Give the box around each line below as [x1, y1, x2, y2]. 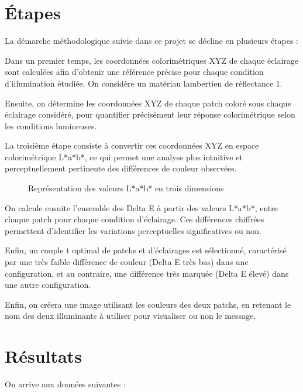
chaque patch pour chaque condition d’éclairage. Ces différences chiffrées [5, 213, 264, 225]
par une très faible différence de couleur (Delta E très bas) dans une [5, 256, 249, 268]
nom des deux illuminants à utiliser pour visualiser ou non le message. [5, 310, 256, 322]
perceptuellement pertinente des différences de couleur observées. [5, 162, 237, 174]
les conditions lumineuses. [5, 119, 97, 132]
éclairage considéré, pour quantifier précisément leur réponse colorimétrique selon [5, 108, 295, 121]
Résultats [5, 344, 82, 368]
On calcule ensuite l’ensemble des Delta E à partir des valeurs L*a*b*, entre [5, 201, 278, 214]
